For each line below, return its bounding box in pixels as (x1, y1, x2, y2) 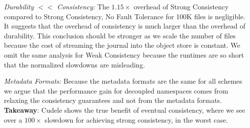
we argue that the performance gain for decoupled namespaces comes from (4, 85, 228, 96)
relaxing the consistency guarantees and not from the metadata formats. (4, 95, 222, 105)
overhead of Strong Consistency (133, 1, 229, 11)
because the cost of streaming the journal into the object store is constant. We (4, 40, 241, 50)
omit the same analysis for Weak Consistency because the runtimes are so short (4, 49, 244, 60)
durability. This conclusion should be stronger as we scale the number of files (4, 30, 236, 40)
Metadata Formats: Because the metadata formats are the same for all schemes (4, 76, 243, 86)
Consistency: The (57, 1, 109, 11)
